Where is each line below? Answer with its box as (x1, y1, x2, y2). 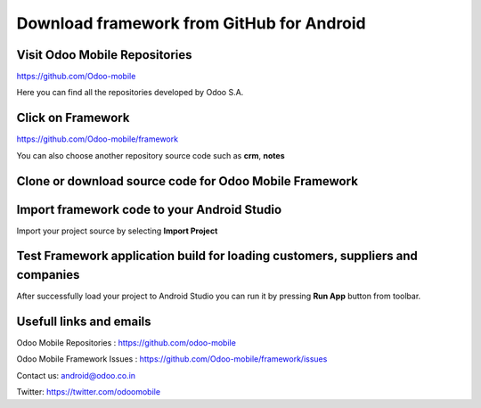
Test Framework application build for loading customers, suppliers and (16, 249, 418, 264)
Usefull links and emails (16, 314, 151, 329)
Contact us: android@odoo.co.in (16, 370, 136, 380)
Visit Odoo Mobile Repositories (16, 47, 192, 62)
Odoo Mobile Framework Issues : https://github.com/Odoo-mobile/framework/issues (16, 354, 328, 364)
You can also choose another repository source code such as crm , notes (16, 150, 285, 160)
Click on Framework (16, 110, 130, 126)
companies (16, 267, 80, 282)
